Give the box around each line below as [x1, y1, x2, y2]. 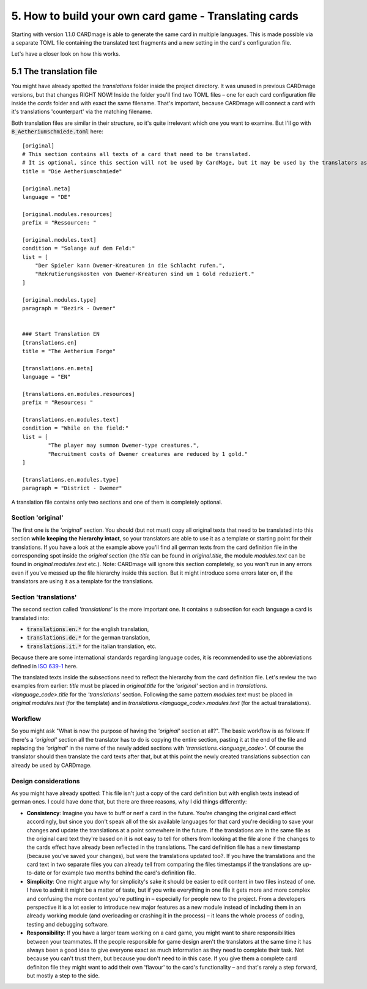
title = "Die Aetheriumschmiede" [22, 168, 122, 174]
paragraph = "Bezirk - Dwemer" [22, 305, 116, 312]
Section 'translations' [11, 592, 77, 601]
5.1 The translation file [11, 66, 97, 77]
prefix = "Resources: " [22, 399, 94, 406]
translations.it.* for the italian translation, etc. [26, 643, 157, 650]
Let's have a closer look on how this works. [11, 50, 120, 58]
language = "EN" [22, 373, 71, 381]
